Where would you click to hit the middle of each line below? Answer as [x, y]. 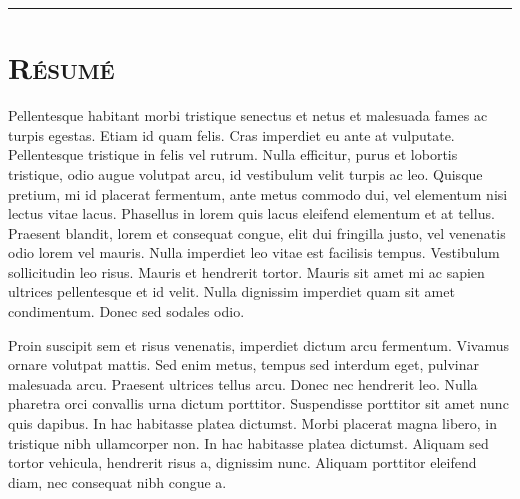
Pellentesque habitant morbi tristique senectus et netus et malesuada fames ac [248, 115]
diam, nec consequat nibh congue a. [117, 481]
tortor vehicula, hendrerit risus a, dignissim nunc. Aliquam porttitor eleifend [242, 462]
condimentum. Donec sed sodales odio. [126, 311]
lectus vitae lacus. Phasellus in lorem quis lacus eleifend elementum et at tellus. [251, 213]
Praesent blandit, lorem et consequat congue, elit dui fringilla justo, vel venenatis [257, 232]
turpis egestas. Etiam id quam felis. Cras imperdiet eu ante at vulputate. [231, 134]
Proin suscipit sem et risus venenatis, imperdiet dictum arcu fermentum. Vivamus [259, 344]
